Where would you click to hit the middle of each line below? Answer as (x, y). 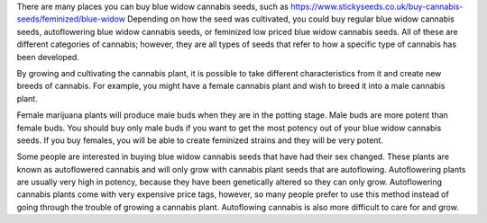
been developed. (48, 57)
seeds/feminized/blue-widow (71, 19)
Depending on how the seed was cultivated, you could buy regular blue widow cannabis (291, 19)
